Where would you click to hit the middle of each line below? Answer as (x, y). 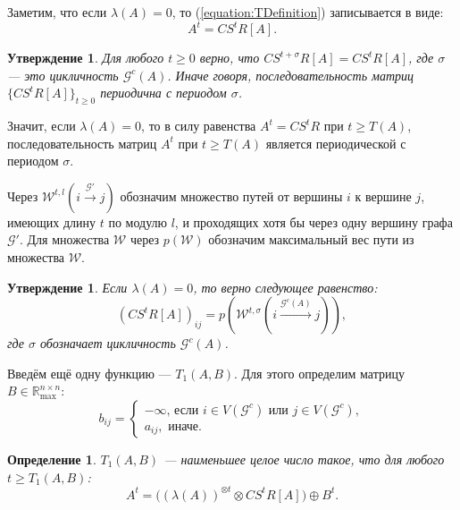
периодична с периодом (163, 93)
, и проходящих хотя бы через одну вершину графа (314, 221)
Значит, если (42, 126)
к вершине (383, 195)
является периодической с (336, 143)
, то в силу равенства (199, 126)
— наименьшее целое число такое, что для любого (304, 459)
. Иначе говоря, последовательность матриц (291, 75)
